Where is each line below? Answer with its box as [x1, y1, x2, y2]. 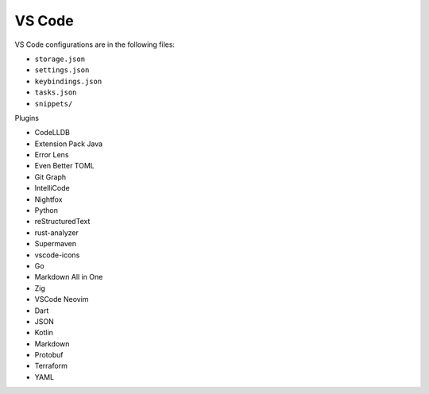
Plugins [14, 113, 40, 122]
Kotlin [34, 328, 53, 338]
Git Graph [34, 172, 67, 182]
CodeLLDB [34, 128, 71, 137]
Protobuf [34, 350, 64, 360]
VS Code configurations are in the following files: [14, 40, 175, 49]
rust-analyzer [34, 227, 79, 238]
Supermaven [34, 239, 77, 249]
